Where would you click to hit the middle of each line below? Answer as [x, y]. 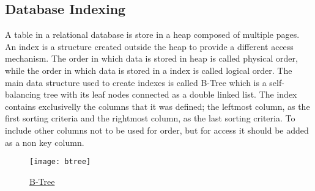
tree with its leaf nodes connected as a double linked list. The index [170, 94]
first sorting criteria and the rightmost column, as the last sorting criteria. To [150, 118]
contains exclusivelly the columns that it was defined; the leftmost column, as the [157, 106]
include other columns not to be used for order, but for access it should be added [157, 130]
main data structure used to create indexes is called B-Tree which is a [136, 82]
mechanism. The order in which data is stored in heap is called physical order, [151, 58]
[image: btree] [60, 162]
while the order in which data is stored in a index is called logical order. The [149, 70]
